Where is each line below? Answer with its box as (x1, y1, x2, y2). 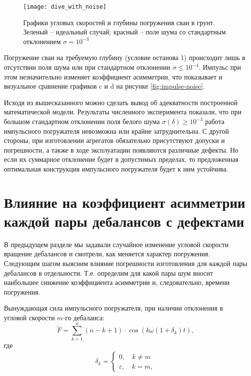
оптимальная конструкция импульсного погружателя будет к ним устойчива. (4, 163, 228, 173)
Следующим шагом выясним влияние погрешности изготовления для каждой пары (4, 258, 248, 268)
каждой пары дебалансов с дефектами (4, 211, 244, 231)
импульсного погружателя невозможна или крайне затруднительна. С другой (4, 125, 229, 136)
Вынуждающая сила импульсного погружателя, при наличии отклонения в (4, 303, 223, 313)
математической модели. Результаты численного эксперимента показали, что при (4, 107, 242, 117)
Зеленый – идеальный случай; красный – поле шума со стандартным (23, 27, 226, 37)
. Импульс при (198, 62, 241, 72)
